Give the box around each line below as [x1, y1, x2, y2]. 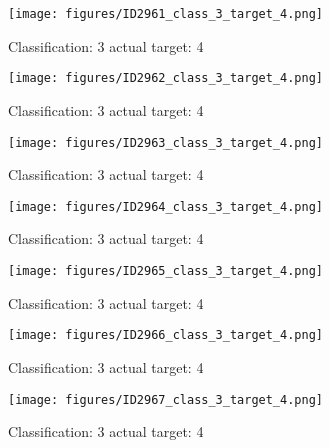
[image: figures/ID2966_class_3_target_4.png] [8, 328, 323, 343]
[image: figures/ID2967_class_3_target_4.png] [8, 392, 323, 407]
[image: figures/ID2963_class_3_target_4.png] [8, 135, 323, 150]
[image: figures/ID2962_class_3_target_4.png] [8, 71, 323, 86]
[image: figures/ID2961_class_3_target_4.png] [8, 7, 323, 21]
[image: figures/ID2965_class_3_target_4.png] [8, 264, 323, 278]
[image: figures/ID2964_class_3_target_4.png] [8, 199, 323, 214]
